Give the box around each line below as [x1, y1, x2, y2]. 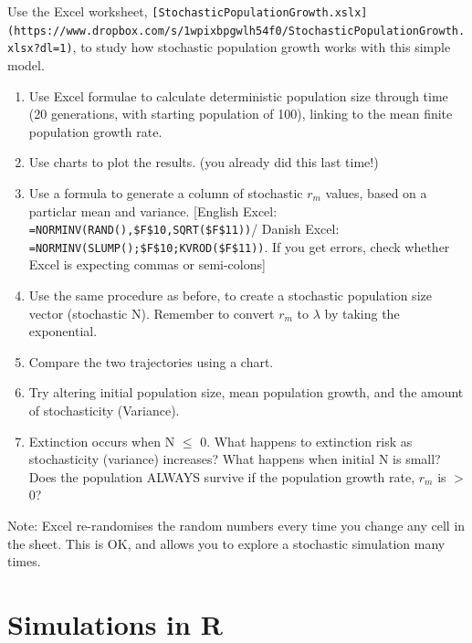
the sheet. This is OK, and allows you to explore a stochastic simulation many [7, 533, 446, 553]
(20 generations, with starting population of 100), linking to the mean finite [28, 104, 453, 123]
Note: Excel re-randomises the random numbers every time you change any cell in [7, 515, 466, 534]
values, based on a [325, 183, 427, 202]
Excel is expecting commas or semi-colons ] [28, 255, 266, 274]
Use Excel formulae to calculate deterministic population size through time [28, 86, 448, 105]
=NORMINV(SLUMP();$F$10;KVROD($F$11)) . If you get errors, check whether [28, 237, 450, 256]
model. [7, 55, 45, 74]
